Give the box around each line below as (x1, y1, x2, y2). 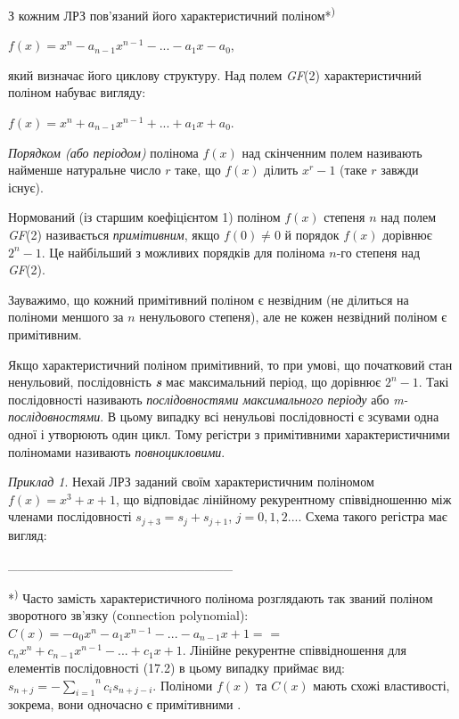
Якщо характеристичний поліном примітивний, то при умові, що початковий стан (8, 355, 453, 373)
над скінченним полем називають (242, 143, 422, 161)
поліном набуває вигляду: (8, 83, 146, 102)
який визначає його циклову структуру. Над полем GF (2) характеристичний (8, 65, 422, 84)
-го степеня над (336, 242, 421, 261)
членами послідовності (8, 507, 132, 526)
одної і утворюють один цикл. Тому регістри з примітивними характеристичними (8, 424, 450, 443)
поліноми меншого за (8, 307, 124, 326)
